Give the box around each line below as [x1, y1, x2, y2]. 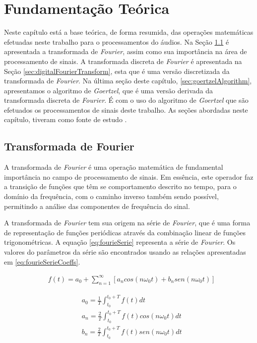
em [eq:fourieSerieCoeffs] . [4, 256, 80, 267]
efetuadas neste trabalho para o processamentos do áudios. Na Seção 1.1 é [4, 36, 229, 47]
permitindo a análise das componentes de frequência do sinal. [4, 201, 190, 211]
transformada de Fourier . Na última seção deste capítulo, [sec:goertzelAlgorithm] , [4, 75, 252, 86]
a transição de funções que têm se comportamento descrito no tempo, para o [4, 181, 237, 192]
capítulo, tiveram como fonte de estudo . [4, 114, 127, 125]
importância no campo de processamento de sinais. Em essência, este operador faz [4, 171, 254, 182]
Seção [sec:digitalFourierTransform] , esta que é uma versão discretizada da [4, 66, 230, 76]
